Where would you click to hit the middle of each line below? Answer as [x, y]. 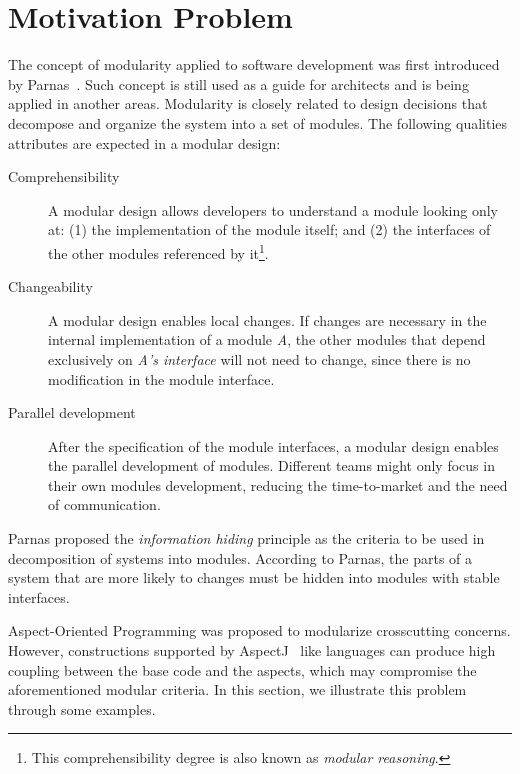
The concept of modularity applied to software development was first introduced [254, 64]
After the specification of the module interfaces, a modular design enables [273, 445]
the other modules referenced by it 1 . [158, 251]
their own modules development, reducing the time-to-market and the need [278, 484]
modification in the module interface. [161, 378]
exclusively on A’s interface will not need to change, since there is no [259, 358]
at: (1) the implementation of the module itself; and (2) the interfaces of [269, 229]
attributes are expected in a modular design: [144, 142]
